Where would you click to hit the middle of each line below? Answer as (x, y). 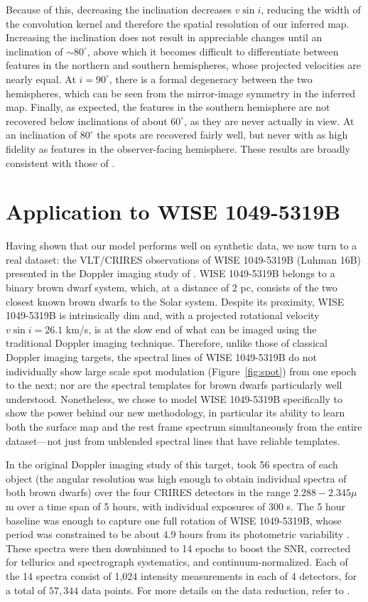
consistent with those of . (60, 162)
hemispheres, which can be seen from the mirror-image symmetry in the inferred (181, 93)
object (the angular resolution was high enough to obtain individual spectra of (176, 478)
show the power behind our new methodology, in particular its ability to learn (175, 413)
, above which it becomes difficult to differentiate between (213, 51)
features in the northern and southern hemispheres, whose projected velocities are (184, 65)
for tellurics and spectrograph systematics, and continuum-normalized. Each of (177, 562)
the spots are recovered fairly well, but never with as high (222, 135)
